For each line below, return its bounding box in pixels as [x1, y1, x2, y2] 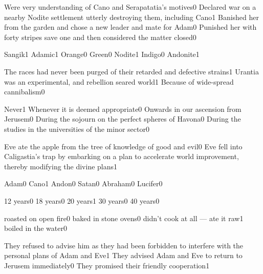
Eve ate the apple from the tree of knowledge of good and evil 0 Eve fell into [4, 141, 243, 151]
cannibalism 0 [4, 86, 45, 97]
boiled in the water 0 [4, 223, 67, 233]
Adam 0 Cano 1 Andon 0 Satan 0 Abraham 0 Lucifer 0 [4, 178, 163, 189]
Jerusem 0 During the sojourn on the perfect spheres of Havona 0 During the [4, 113, 241, 124]
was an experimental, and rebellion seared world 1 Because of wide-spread [4, 76, 234, 87]
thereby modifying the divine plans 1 [4, 161, 118, 171]
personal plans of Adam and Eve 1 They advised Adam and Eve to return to [4, 250, 243, 261]
